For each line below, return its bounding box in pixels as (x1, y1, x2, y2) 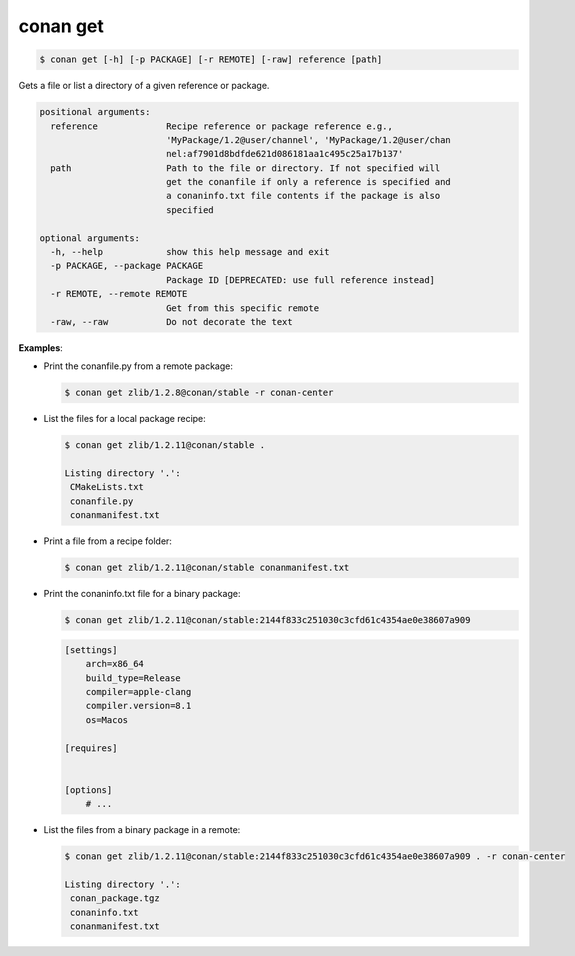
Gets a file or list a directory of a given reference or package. (18, 80, 270, 92)
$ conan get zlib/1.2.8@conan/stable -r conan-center (64, 387, 334, 399)
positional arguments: (39, 106, 151, 118)
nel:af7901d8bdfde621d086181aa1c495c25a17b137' (165, 148, 404, 160)
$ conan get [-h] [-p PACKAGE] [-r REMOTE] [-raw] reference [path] (39, 54, 383, 65)
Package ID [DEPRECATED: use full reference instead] (165, 274, 435, 285)
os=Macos (85, 714, 129, 725)
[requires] (64, 742, 118, 754)
